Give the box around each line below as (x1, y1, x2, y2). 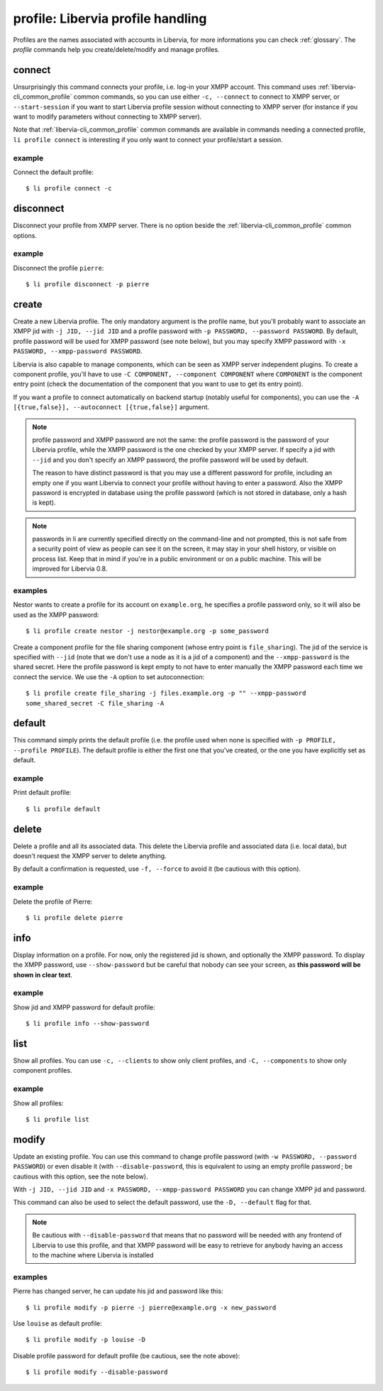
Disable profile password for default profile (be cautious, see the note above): (13, 1351, 240, 1360)
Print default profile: (13, 789, 72, 797)
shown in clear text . (13, 970, 72, 979)
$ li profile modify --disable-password (26, 1368, 168, 1376)
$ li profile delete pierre (26, 914, 123, 921)
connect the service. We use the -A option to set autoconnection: (13, 672, 205, 681)
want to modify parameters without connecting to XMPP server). (13, 112, 202, 121)
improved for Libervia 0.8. (32, 565, 108, 573)
